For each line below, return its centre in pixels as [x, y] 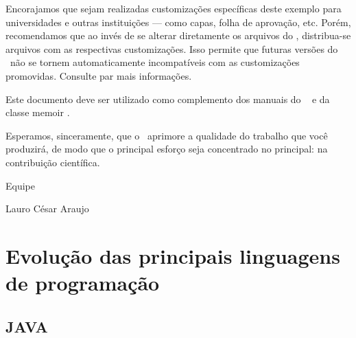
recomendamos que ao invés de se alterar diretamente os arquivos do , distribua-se [178, 35]
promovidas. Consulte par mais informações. [99, 75]
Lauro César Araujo [47, 209]
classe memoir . [38, 112]
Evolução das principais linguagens [173, 255]
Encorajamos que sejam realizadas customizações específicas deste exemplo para [174, 8]
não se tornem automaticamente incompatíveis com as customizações [155, 62]
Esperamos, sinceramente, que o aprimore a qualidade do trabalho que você [167, 135]
